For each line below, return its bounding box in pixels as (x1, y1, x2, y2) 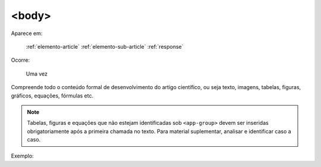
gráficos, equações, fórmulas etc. (11, 92, 94, 99)
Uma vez (26, 70, 48, 77)
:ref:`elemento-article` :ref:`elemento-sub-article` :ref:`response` (26, 43, 184, 50)
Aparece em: (11, 30, 43, 37)
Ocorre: (11, 56, 30, 64)
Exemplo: (11, 152, 34, 160)
